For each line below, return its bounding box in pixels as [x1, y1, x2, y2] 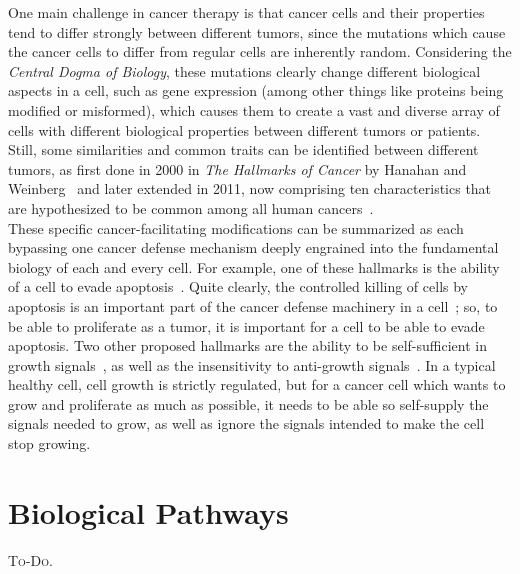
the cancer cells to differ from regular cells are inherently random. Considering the [8, 41, 512, 62]
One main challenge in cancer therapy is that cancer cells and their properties [8, 2, 485, 22]
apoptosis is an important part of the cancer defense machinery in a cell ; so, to [8, 295, 498, 316]
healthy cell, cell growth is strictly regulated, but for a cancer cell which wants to [8, 374, 506, 395]
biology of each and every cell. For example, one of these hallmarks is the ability [8, 256, 500, 277]
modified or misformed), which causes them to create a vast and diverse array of [8, 99, 500, 120]
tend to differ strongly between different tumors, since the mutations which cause [8, 21, 506, 42]
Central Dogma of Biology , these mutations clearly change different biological [8, 60, 481, 81]
